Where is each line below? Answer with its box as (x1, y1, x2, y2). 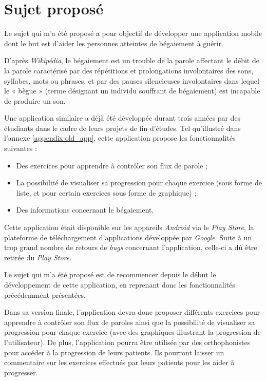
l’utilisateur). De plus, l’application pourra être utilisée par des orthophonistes (4, 336, 251, 347)
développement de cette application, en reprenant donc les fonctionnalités (4, 279, 235, 290)
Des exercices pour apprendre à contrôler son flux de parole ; (16, 160, 207, 170)
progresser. (4, 367, 38, 377)
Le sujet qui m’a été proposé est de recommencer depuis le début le (4, 269, 216, 280)
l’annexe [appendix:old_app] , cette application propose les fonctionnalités (4, 132, 236, 143)
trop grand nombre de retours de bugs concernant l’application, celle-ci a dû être (4, 242, 257, 253)
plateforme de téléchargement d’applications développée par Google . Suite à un (4, 232, 252, 242)
